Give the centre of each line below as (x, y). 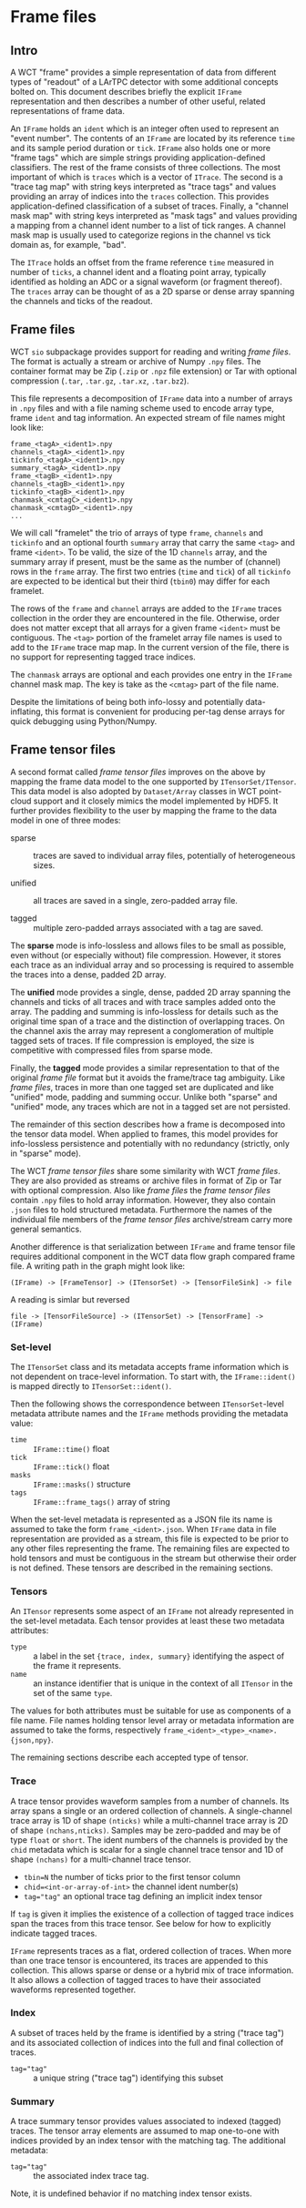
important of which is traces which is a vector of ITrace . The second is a (147, 177)
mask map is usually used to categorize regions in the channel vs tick (141, 235)
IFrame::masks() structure (82, 1484)
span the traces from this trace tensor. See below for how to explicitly (141, 1923)
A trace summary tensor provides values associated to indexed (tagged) (146, 2121)
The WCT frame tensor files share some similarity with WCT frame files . (145, 1170)
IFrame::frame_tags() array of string (102, 1501)
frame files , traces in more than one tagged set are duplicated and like (142, 1087)
